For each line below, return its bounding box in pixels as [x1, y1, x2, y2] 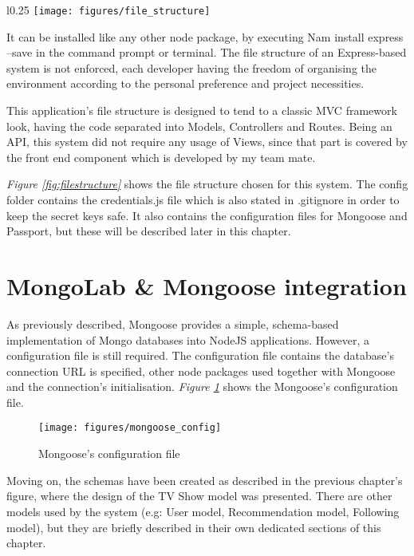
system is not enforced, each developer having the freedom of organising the [6, 59, 377, 76]
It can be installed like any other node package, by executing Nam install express [6, 28, 404, 45]
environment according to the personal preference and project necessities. [6, 75, 365, 92]
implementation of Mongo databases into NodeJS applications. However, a [6, 331, 370, 348]
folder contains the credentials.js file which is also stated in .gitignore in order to [6, 191, 400, 207]
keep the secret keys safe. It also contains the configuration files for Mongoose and [6, 207, 408, 223]
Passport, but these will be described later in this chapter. [6, 223, 291, 239]
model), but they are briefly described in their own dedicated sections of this [6, 519, 381, 535]
